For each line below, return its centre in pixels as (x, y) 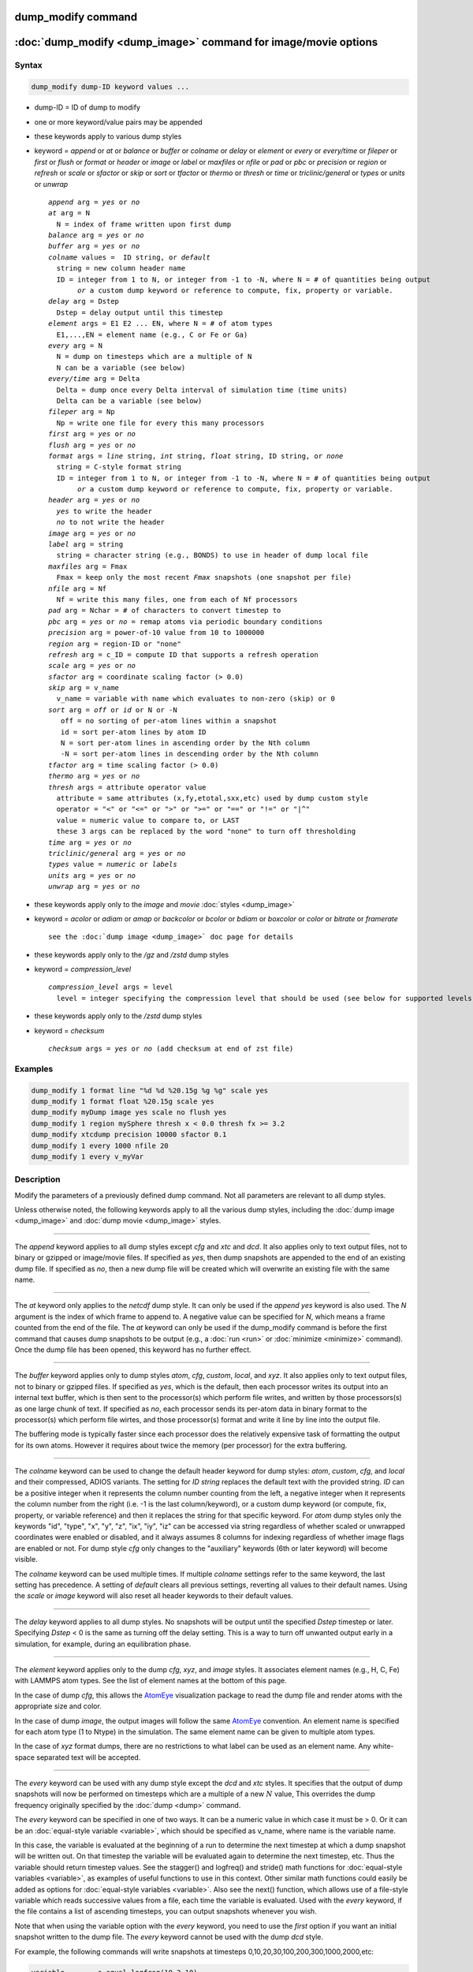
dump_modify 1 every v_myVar (88, 1156)
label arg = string (86, 545)
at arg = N (69, 213)
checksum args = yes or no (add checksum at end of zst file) (171, 1049)
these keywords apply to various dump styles (108, 136)
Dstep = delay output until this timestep (140, 312)
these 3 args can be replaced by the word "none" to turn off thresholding (206, 831)
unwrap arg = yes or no (94, 887)
